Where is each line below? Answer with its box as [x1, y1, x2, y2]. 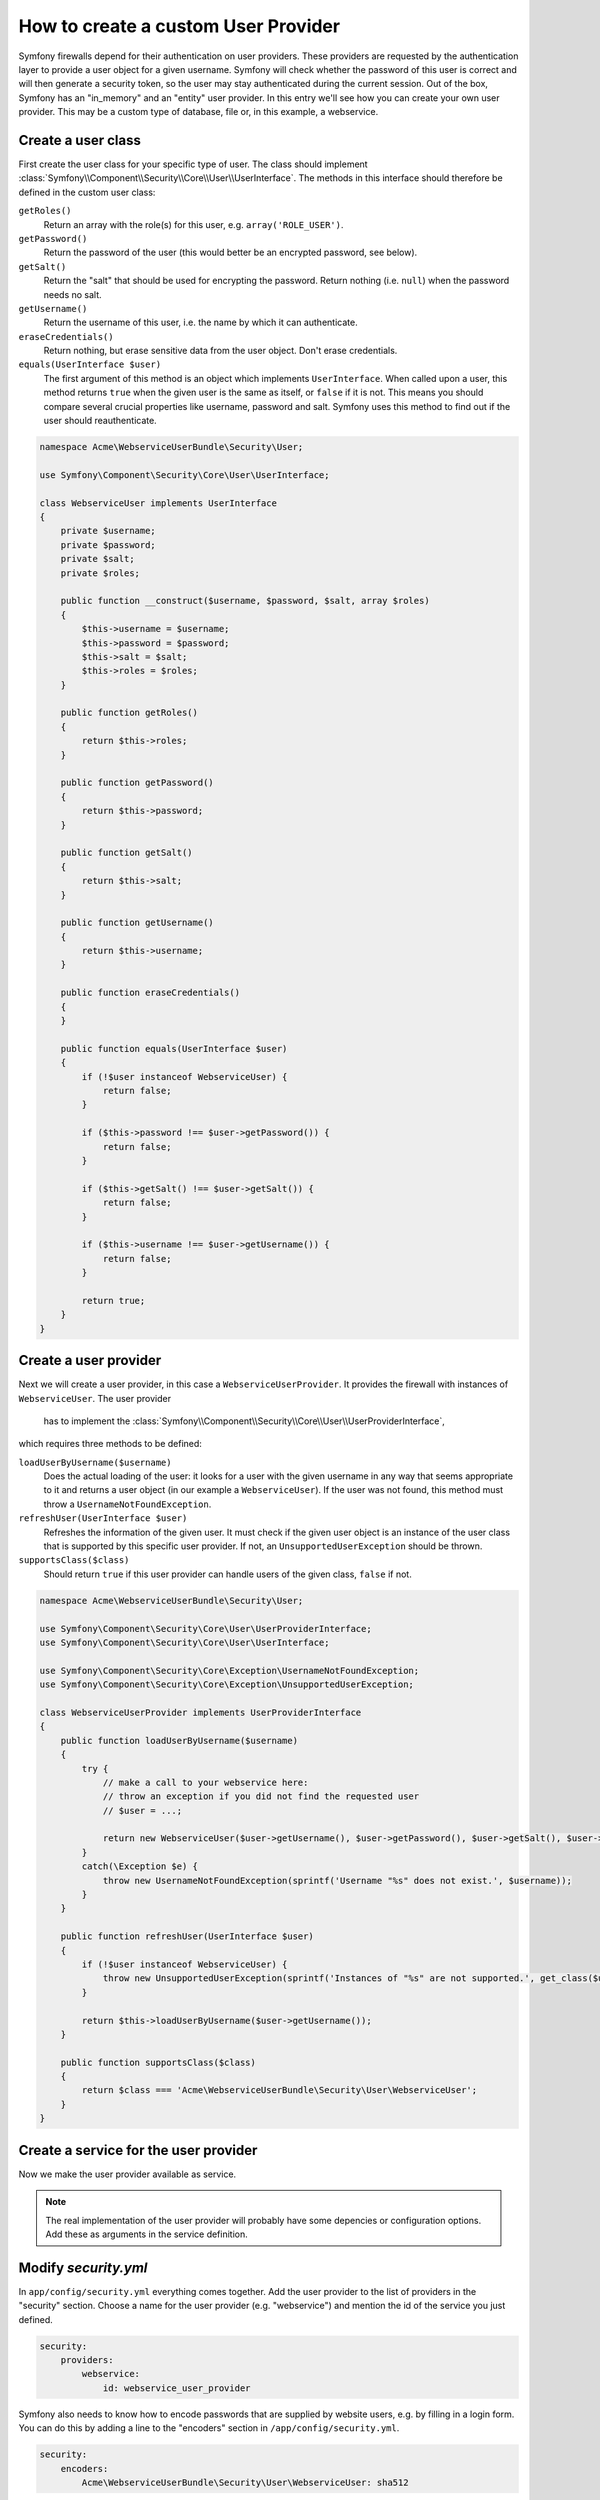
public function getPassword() [60, 777, 214, 789]
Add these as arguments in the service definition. [45, 2228, 249, 2240]
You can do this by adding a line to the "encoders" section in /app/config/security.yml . [18, 2422, 400, 2434]
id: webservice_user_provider [102, 2382, 251, 2394]
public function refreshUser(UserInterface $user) [60, 1931, 314, 1942]
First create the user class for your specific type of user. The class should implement [18, 158, 369, 170]
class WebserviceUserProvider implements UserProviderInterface [39, 1706, 362, 1718]
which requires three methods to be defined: [18, 1438, 202, 1450]
